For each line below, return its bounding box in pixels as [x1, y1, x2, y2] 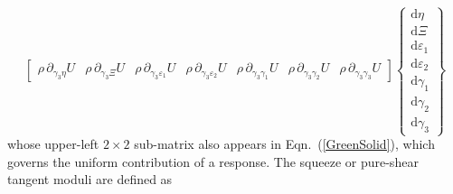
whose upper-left [7, 134, 99, 153]
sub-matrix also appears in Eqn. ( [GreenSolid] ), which [134, 134, 435, 153]
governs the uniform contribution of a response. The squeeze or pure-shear [7, 152, 419, 171]
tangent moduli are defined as [7, 170, 173, 189]
